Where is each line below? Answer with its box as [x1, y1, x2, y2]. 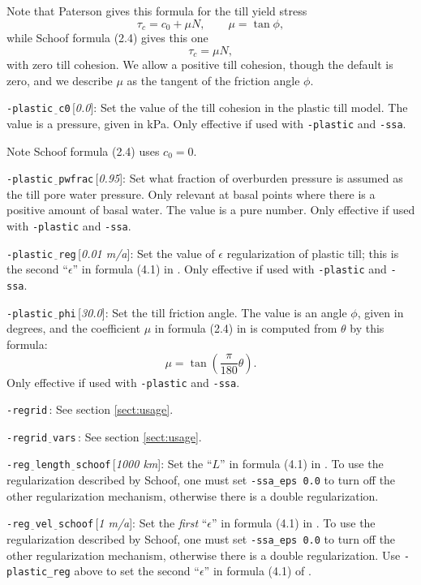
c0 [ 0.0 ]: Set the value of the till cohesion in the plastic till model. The [58, 99, 408, 116]
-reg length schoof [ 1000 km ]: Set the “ [6, 455, 213, 472]
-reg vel [6, 518, 54, 531]
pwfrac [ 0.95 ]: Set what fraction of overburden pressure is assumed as [58, 170, 403, 187]
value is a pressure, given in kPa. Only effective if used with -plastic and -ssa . [6, 114, 406, 131]
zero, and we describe [6, 71, 113, 88]
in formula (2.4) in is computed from [154, 320, 337, 337]
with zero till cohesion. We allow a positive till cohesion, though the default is [6, 56, 393, 73]
